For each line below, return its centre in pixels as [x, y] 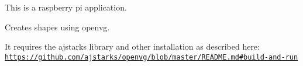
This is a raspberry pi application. [66, 7]
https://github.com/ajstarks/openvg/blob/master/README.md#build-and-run [151, 57]
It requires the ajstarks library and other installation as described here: [132, 46]
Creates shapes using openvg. [57, 27]
